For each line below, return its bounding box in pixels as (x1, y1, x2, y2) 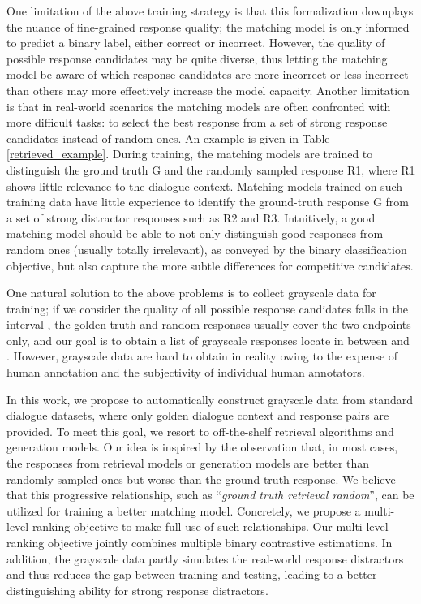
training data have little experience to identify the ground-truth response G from (6, 193, 409, 210)
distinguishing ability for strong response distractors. (6, 581, 268, 598)
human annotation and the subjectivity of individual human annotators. (6, 364, 365, 381)
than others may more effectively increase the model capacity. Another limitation (6, 81, 410, 98)
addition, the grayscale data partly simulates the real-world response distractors (6, 550, 404, 567)
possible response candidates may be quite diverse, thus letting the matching (6, 50, 388, 67)
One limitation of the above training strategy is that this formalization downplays (6, 2, 414, 19)
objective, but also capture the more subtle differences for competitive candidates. (6, 257, 414, 274)
